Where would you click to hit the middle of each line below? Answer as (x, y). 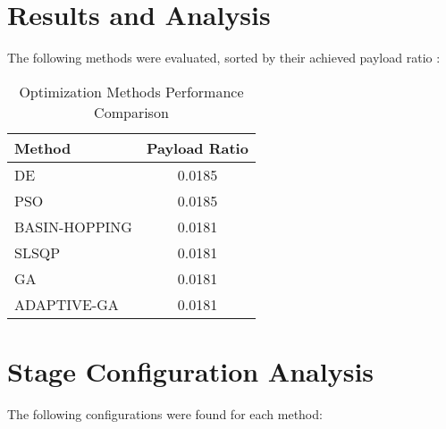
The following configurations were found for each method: (165, 413)
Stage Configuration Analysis (191, 370)
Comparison (131, 112)
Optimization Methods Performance (131, 91)
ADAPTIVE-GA (67, 304)
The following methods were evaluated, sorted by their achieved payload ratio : (224, 58)
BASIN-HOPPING (73, 226)
